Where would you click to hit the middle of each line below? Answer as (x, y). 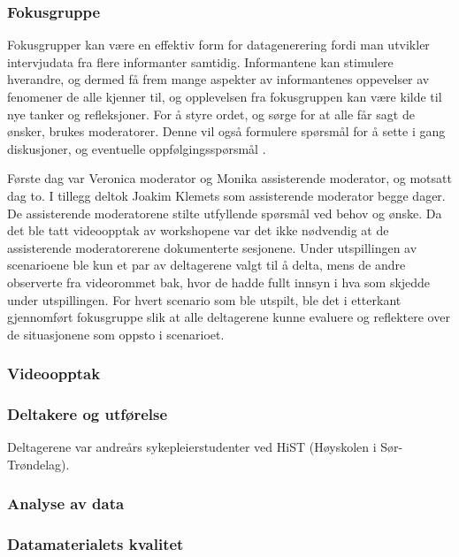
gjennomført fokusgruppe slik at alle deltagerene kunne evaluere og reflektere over (229, 317)
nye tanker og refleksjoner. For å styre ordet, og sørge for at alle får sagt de (211, 114)
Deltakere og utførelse (88, 414)
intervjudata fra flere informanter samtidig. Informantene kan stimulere (200, 61)
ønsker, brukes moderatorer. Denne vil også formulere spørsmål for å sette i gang (226, 131)
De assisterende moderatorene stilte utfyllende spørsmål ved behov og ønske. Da (225, 213)
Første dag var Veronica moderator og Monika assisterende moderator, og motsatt (229, 178)
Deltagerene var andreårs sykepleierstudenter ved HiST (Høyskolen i (192, 447)
